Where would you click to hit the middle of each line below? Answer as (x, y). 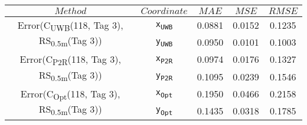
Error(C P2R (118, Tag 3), (70, 60)
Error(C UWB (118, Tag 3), (70, 26)
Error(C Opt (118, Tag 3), (70, 94)
